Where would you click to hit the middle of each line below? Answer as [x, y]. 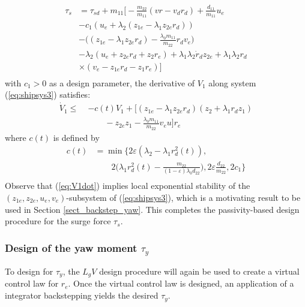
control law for [32, 283]
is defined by [76, 137]
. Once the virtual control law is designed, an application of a [181, 283]
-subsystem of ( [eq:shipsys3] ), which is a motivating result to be [183, 197]
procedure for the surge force [58, 221]
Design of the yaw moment [71, 247]
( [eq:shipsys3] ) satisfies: [48, 94]
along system [232, 82]
